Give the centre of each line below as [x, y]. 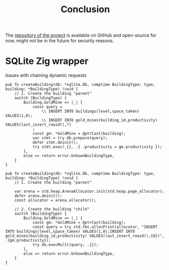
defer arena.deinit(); [38, 196]
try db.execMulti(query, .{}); [65, 245]
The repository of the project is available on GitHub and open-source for [81, 35]
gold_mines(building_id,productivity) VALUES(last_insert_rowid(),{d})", [85, 236]
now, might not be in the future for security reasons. [60, 41]
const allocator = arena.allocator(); [55, 200]
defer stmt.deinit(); [55, 143]
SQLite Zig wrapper [47, 61]
